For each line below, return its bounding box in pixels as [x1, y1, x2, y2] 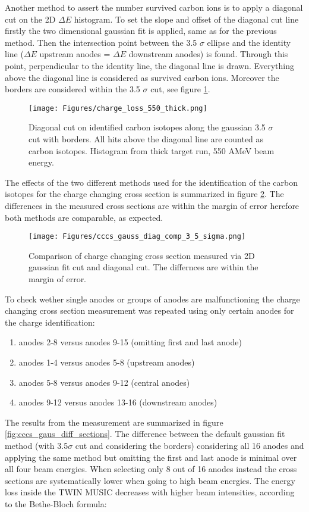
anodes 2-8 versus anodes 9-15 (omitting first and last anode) [18, 336, 242, 348]
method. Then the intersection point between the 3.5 [5, 36, 197, 48]
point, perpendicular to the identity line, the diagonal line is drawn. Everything [5, 59, 295, 71]
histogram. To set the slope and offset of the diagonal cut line [74, 13, 299, 25]
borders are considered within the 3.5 [5, 83, 140, 95]
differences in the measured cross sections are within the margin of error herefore [5, 199, 299, 211]
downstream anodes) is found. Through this [128, 48, 288, 60]
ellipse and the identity [207, 36, 291, 48]
